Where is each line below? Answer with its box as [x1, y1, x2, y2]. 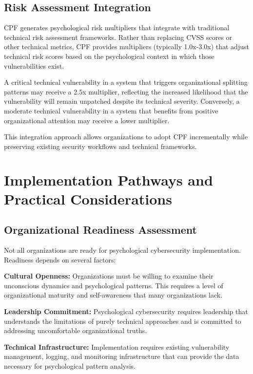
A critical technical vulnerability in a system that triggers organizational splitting [4, 77, 248, 87]
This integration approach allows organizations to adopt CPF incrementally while [4, 131, 248, 142]
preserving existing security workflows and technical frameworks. [4, 141, 197, 151]
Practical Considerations [4, 188, 172, 208]
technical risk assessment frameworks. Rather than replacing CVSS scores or [4, 32, 233, 42]
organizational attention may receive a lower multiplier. [4, 115, 170, 125]
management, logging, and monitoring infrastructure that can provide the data [4, 351, 239, 361]
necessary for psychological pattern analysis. [4, 361, 136, 371]
